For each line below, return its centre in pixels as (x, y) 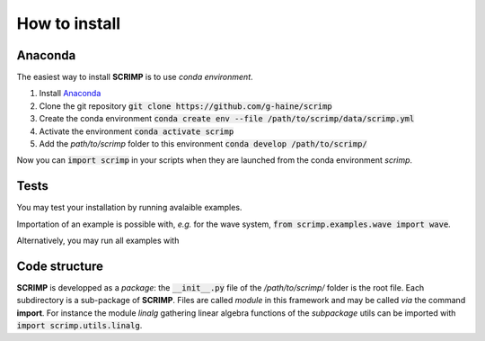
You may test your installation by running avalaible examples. (129, 208)
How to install (69, 23)
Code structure (60, 266)
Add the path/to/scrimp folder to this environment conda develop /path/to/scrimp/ (203, 144)
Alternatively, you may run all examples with (98, 241)
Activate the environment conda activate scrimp (137, 131)
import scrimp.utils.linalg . (79, 326)
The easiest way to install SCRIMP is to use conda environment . (135, 77)
